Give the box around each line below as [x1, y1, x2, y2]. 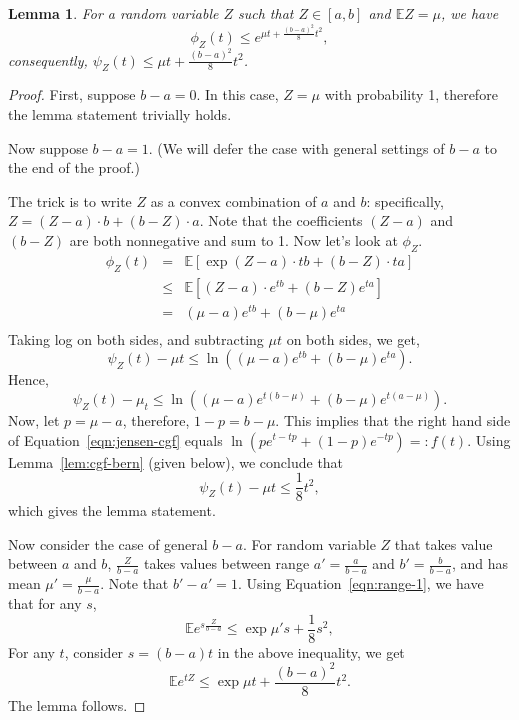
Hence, [8, 369, 49, 390]
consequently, [8, 49, 88, 70]
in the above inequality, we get [217, 641, 405, 662]
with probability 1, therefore [324, 84, 498, 105]
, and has [452, 553, 509, 574]
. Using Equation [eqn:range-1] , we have [237, 573, 484, 594]
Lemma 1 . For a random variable [8, 3, 219, 23]
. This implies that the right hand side [275, 409, 511, 430]
